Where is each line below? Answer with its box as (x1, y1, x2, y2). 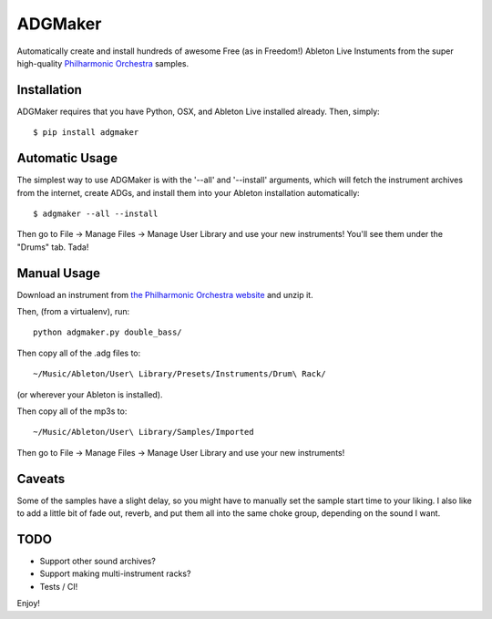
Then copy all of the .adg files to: (16, 347, 141, 358)
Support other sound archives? (39, 555, 157, 566)
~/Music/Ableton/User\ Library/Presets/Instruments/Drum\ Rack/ (33, 369, 327, 379)
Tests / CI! (39, 581, 78, 592)
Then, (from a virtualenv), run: (16, 306, 130, 316)
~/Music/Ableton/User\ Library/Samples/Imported (33, 427, 254, 438)
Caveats (16, 470, 66, 487)
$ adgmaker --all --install (33, 208, 159, 219)
